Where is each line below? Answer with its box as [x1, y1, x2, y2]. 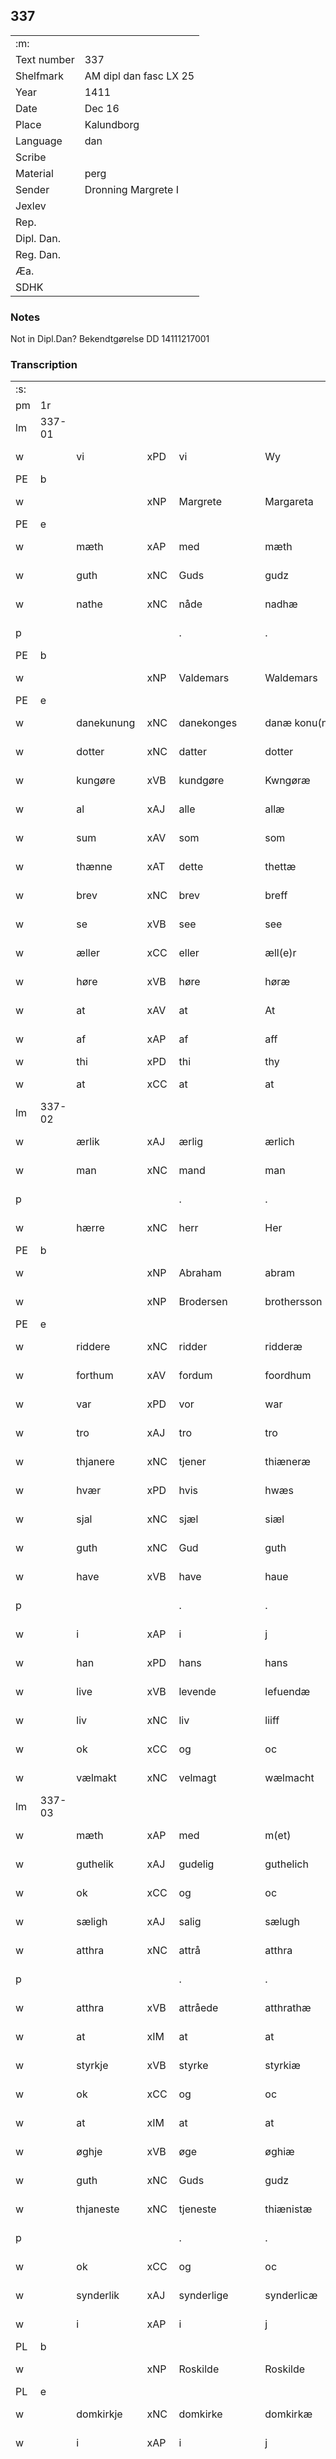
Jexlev [15, 199, 47, 213]
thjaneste [76, 2202, 120, 2216]
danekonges [178, 716, 238, 730]
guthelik [76, 1857, 115, 1871]
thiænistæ [264, 2202, 313, 2216]
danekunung [76, 716, 136, 730]
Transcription [10, 358, 78, 372]
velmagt [178, 1771, 217, 1785]
